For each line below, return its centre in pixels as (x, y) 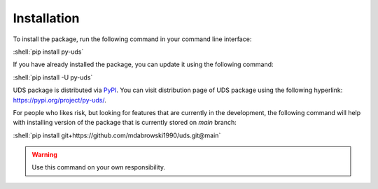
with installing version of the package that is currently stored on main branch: (125, 123)
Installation (46, 18)
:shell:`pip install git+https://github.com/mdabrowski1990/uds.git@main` (117, 135)
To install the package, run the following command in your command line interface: (132, 39)
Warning (44, 155)
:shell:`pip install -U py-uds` (53, 77)
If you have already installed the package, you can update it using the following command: (143, 65)
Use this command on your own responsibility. (99, 167)
